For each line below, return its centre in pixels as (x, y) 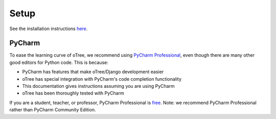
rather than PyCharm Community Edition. (53, 110)
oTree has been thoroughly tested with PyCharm (73, 93)
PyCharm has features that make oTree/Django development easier (93, 72)
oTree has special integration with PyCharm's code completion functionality (102, 79)
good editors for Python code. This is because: (59, 62)
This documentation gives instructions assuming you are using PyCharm (98, 86)
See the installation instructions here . (49, 29)
